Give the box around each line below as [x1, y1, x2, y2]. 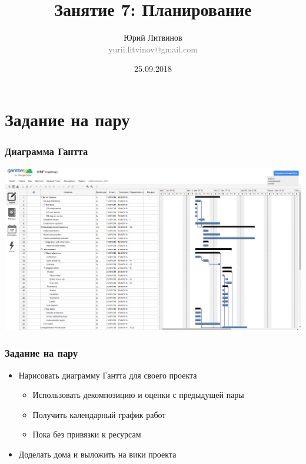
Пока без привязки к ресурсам [32, 428, 141, 440]
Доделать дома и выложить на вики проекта [18, 447, 177, 460]
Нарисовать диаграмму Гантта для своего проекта [18, 368, 197, 381]
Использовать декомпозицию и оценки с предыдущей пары [32, 389, 244, 401]
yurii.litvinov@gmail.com [108, 42, 198, 55]
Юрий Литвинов [124, 31, 182, 44]
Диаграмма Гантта [5, 144, 88, 159]
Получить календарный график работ [32, 408, 166, 420]
